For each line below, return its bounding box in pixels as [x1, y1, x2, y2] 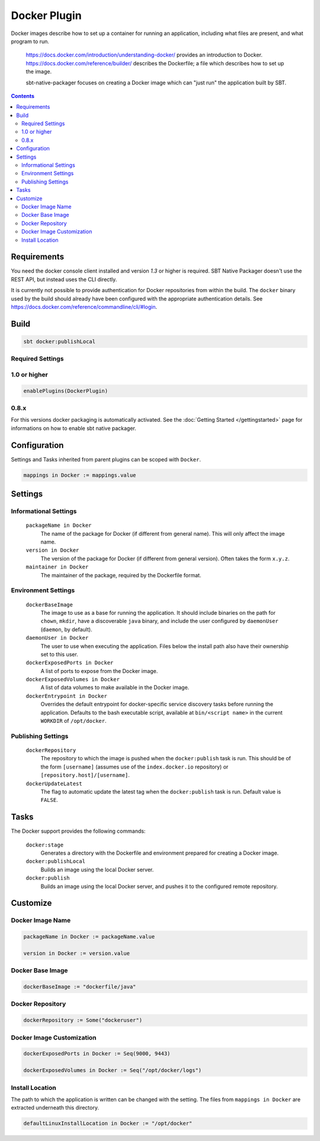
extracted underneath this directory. [11, 1104, 99, 1111]
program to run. [11, 37, 50, 45]
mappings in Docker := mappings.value [23, 472, 136, 478]
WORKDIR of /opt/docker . [40, 718, 107, 725]
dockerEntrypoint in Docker [25, 693, 108, 699]
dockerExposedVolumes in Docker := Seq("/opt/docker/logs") [23, 1067, 202, 1074]
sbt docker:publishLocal [23, 339, 96, 344]
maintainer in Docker [25, 564, 89, 570]
